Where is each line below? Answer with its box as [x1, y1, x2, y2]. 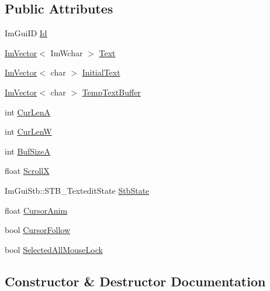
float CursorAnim [5, 204, 68, 216]
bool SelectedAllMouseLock [5, 243, 103, 255]
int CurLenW [5, 125, 52, 138]
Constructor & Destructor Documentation [5, 272, 266, 290]
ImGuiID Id [5, 27, 47, 39]
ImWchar [50, 46, 83, 59]
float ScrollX [5, 165, 50, 177]
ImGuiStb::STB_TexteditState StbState [5, 184, 150, 196]
